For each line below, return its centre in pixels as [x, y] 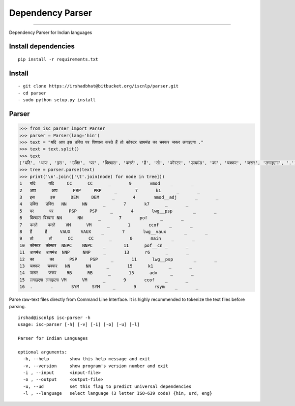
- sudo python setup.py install [57, 100]
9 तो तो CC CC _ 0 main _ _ [107, 239]
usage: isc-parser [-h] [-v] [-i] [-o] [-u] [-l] [79, 325]
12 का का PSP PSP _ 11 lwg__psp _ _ [118, 259]
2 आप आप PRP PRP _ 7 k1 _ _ [110, 190]
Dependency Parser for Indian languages [51, 32]
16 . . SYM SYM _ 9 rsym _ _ [109, 287]
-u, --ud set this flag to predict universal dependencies [107, 386]
